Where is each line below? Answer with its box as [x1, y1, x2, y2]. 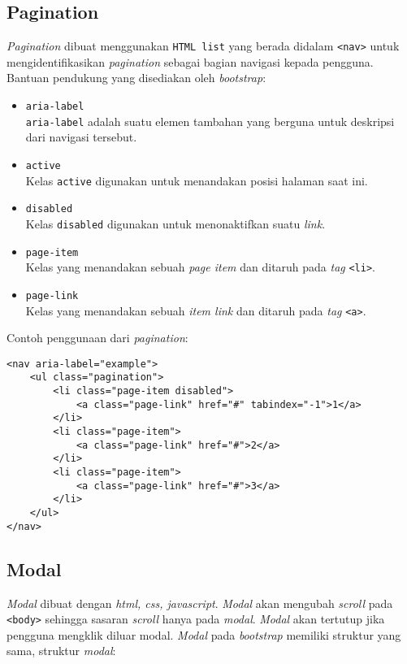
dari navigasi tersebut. [25, 128, 137, 145]
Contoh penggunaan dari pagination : [6, 329, 188, 346]
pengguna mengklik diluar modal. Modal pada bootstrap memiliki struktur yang [6, 626, 401, 643]
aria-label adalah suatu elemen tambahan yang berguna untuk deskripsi [25, 112, 395, 129]
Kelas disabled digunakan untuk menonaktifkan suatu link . [25, 215, 326, 232]
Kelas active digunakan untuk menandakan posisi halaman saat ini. [25, 171, 368, 189]
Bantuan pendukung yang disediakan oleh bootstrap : [6, 69, 266, 86]
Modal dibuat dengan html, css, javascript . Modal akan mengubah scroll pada [6, 594, 393, 611]
